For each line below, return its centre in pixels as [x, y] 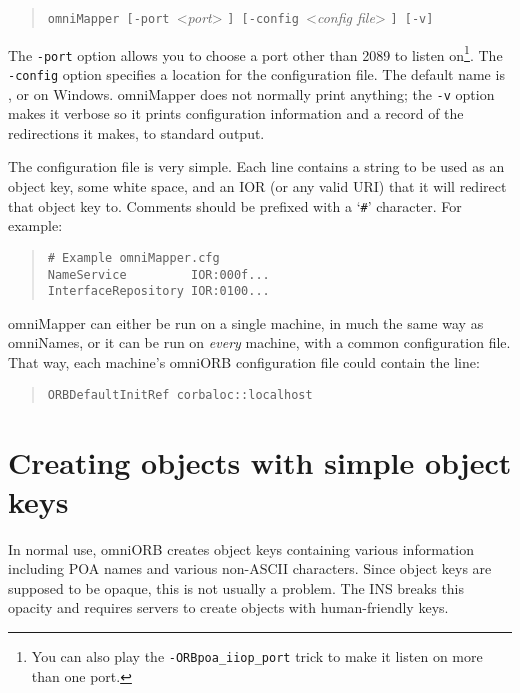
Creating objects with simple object [260, 461]
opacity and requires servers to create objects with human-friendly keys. [228, 607]
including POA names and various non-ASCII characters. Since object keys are [250, 568]
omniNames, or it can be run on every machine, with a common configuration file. [259, 342]
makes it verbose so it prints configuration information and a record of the [236, 113]
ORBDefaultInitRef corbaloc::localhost [180, 394]
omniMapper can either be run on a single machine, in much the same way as [246, 322]
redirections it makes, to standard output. [136, 132]
